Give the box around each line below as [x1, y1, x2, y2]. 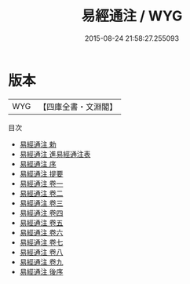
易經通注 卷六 [19, 228, 64, 237]
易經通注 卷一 [19, 178, 64, 188]
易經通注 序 [19, 158, 57, 169]
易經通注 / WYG [81, 7, 183, 25]
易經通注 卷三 [19, 198, 64, 208]
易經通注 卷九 [19, 257, 64, 267]
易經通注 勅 [19, 139, 57, 149]
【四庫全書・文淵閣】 [38, 101, 118, 112]
